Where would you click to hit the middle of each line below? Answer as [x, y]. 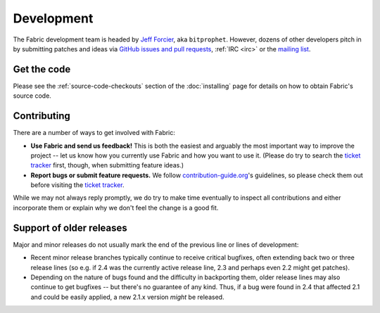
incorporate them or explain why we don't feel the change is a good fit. [116, 207]
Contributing [42, 116]
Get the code [42, 69]
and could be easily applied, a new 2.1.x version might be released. [127, 297]
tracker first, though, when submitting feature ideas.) [107, 165]
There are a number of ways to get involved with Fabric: [94, 133]
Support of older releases [70, 228]
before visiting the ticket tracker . [77, 185]
